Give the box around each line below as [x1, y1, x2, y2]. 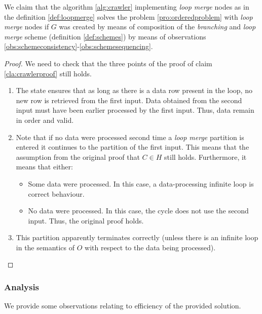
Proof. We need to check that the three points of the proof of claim [4, 58, 212, 68]
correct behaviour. [28, 188, 85, 199]
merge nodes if [4, 21, 49, 32]
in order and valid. [16, 114, 74, 125]
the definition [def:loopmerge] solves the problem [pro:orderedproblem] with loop [4, 11, 253, 22]
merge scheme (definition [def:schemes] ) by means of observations [4, 31, 206, 41]
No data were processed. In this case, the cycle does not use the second [28, 205, 249, 216]
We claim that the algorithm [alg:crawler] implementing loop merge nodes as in [4, 2, 249, 12]
